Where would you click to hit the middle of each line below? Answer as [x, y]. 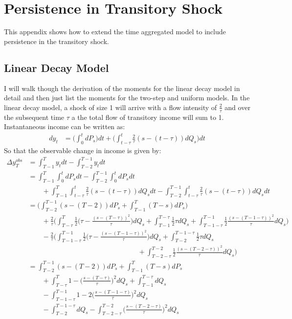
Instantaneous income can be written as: [65, 126]
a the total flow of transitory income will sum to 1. [148, 117]
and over [237, 107]
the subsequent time [34, 117]
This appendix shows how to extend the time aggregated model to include [115, 32]
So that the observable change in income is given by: [83, 150]
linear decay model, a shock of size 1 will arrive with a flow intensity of [111, 107]
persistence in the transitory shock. [56, 41]
